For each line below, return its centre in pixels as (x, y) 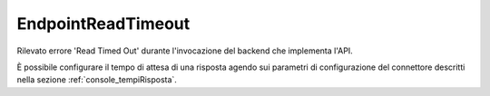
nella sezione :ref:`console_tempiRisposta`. (97, 80)
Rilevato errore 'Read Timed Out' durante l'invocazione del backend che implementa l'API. (185, 51)
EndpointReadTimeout (103, 24)
